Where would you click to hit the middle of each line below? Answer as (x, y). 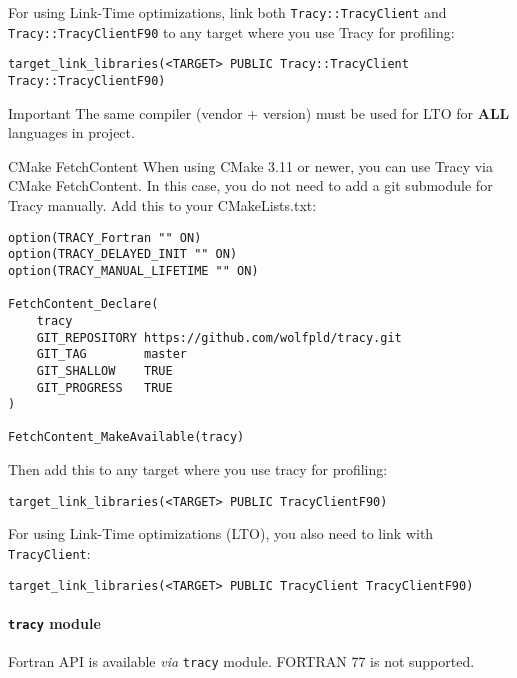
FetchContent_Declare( (83, 304)
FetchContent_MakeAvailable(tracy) (126, 437)
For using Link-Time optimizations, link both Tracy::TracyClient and (227, 12)
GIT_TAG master (111, 354)
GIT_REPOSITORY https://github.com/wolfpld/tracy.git (219, 337)
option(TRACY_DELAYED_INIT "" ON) (123, 254)
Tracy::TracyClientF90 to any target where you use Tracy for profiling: (231, 31)
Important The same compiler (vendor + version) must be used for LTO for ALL (259, 112)
